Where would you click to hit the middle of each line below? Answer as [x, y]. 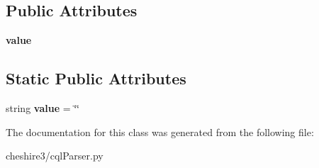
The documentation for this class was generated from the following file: [160, 131]
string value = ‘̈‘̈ [43, 108]
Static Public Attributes [96, 78]
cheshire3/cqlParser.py [55, 156]
